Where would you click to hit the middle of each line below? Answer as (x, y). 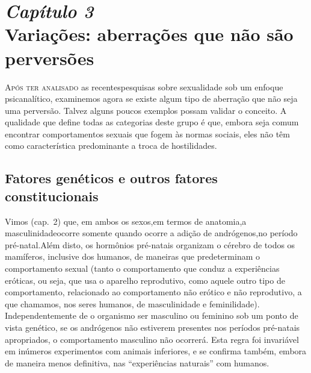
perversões (50, 58)
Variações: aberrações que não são (149, 34)
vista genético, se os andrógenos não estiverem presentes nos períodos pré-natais (152, 327)
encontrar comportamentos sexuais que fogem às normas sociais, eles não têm (147, 133)
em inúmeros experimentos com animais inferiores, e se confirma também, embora (156, 351)
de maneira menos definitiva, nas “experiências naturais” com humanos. (137, 362)
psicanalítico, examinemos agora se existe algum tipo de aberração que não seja (151, 99)
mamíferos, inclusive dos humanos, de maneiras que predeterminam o (133, 256)
